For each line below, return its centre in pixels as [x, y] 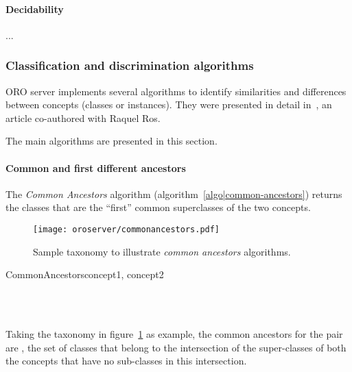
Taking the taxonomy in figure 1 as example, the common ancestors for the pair [174, 334]
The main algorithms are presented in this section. [112, 141]
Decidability [35, 9]
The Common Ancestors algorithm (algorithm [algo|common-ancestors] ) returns [174, 194]
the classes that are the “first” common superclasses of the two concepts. [158, 207]
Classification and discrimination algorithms [130, 65]
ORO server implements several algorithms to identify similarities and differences [176, 91]
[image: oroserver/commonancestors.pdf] [127, 229]
